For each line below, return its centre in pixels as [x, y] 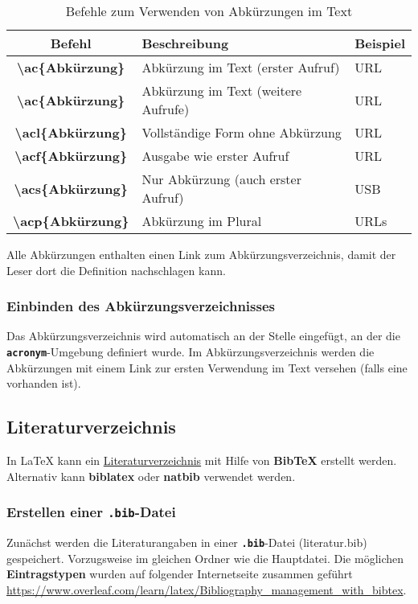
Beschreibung [185, 43]
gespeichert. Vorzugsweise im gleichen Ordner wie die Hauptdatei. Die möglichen [205, 558]
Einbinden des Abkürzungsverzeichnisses [141, 306]
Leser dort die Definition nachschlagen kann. [116, 270]
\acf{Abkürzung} [71, 156]
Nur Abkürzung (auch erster [221, 179]
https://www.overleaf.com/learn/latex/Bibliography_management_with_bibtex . [207, 589]
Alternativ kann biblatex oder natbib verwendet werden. [151, 476]
